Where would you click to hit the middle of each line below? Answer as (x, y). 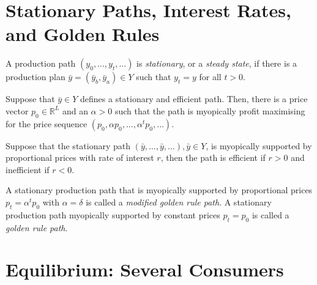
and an (75, 110)
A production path (41, 63)
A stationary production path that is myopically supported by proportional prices (159, 190)
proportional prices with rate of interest (80, 157)
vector (17, 110)
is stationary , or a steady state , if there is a (217, 63)
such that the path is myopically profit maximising (210, 110)
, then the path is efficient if (213, 157)
